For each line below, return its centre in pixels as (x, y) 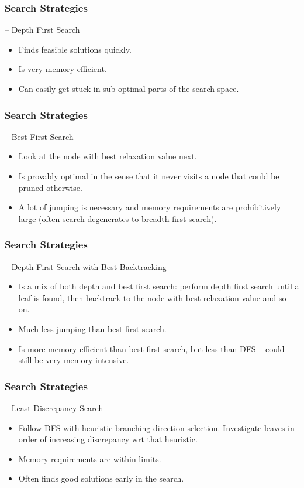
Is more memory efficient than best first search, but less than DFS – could (151, 348)
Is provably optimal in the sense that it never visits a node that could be (149, 176)
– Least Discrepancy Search (54, 407)
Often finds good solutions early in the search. (101, 478)
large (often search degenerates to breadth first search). (118, 218)
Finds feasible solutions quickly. (75, 49)
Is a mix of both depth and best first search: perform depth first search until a (159, 286)
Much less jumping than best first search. (92, 328)
